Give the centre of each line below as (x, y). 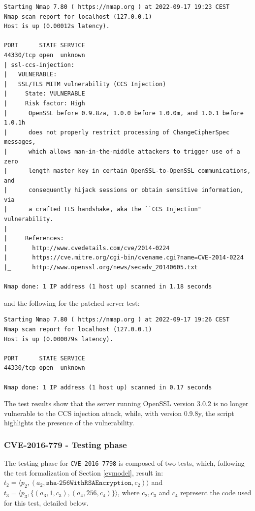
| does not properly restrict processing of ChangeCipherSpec (117, 132)
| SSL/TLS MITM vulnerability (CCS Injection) (85, 84)
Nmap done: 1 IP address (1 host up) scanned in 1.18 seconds (108, 287)
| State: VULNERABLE (45, 94)
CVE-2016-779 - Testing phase (65, 444)
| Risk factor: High (45, 103)
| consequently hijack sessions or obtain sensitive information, (124, 190)
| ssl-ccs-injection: (39, 65)
